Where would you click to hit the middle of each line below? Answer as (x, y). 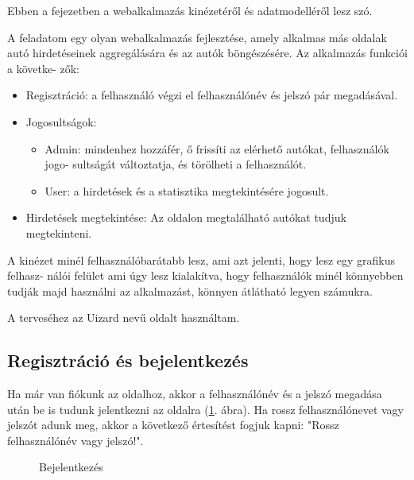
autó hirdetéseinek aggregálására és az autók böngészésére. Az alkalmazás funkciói (207, 53)
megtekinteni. (59, 232)
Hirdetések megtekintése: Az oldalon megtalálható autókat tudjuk (186, 217)
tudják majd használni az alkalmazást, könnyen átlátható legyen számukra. (190, 290)
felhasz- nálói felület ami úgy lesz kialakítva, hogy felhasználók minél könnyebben (205, 275)
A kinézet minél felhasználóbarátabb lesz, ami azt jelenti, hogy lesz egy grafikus (201, 259)
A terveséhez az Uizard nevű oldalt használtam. (124, 317)
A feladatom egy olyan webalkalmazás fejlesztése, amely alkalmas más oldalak (197, 37)
